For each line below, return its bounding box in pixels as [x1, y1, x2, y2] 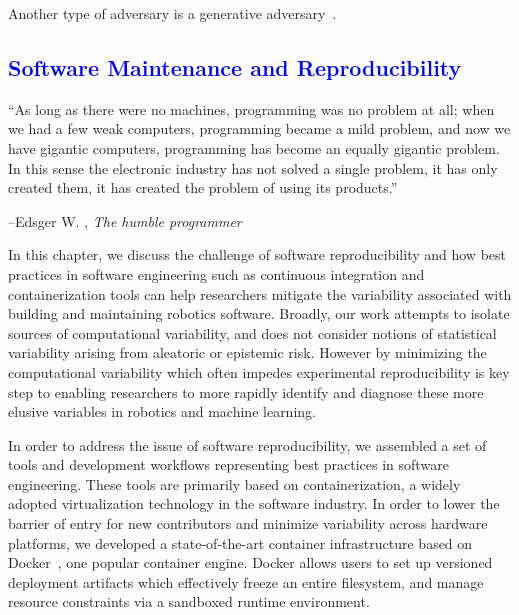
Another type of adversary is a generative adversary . [8, 3, 337, 23]
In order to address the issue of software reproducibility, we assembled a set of [8, 434, 487, 455]
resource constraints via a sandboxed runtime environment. [8, 591, 370, 612]
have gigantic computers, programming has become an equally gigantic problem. [8, 137, 500, 158]
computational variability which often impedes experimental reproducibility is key [8, 361, 510, 382]
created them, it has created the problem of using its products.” [8, 177, 398, 198]
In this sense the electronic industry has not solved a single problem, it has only [8, 157, 498, 178]
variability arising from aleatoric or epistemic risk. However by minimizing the [8, 342, 487, 363]
